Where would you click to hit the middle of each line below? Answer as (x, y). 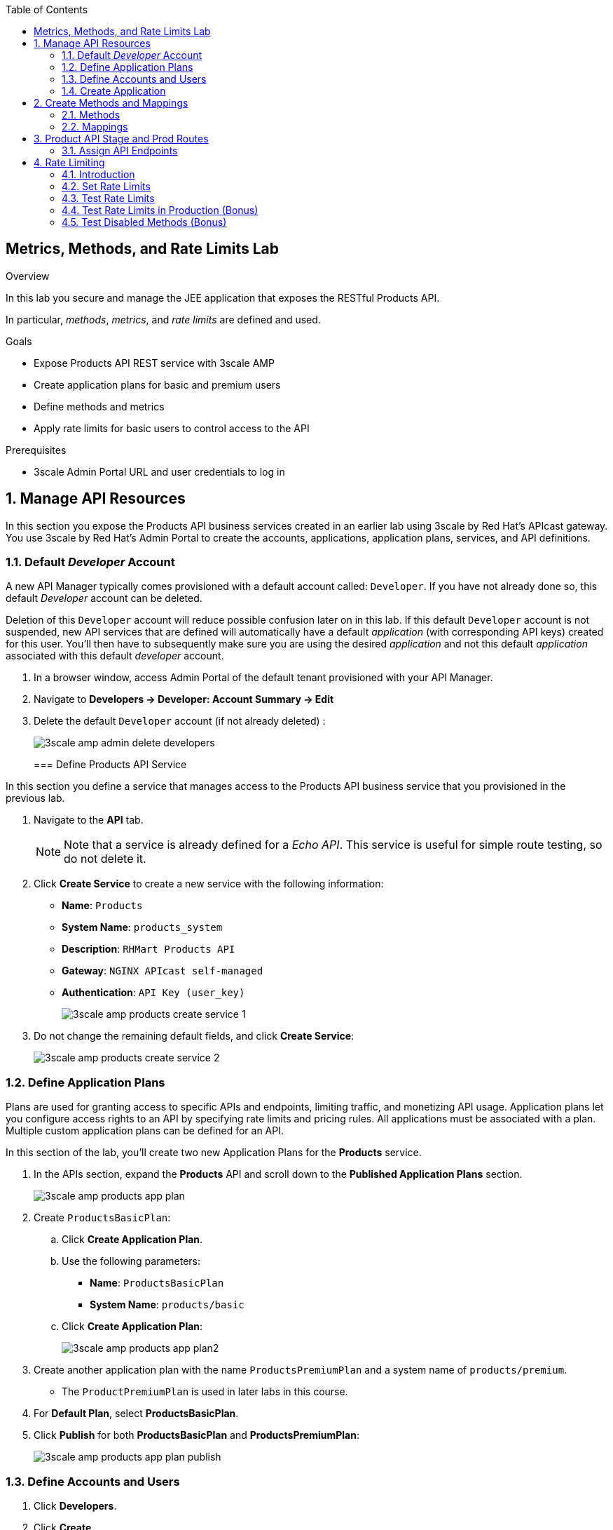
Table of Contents (47, 9)
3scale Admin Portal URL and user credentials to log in (159, 471)
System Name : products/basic (167, 1305)
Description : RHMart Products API (149, 949)
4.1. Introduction (98, 174)
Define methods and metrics (99, 406)
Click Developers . (75, 1505)
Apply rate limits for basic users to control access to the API (172, 428)
